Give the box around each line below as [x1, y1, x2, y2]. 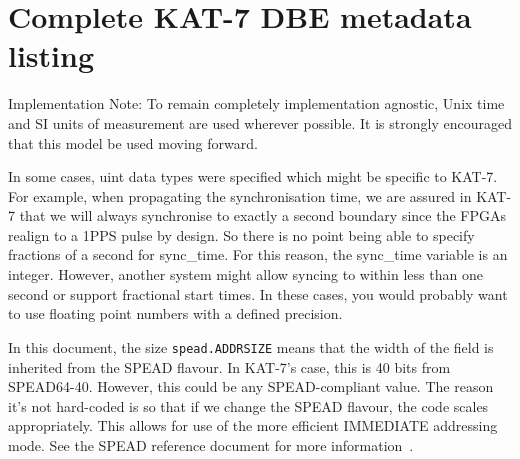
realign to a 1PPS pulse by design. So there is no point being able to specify [8, 224, 475, 245]
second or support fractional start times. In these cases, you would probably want [8, 283, 508, 304]
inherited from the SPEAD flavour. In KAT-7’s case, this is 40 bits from [8, 356, 451, 377]
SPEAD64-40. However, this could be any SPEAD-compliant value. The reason [8, 376, 494, 397]
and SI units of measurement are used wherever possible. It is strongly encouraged [8, 112, 512, 133]
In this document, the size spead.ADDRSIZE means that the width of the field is [8, 336, 494, 357]
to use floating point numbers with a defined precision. [8, 303, 343, 324]
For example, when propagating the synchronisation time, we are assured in [8, 185, 472, 206]
